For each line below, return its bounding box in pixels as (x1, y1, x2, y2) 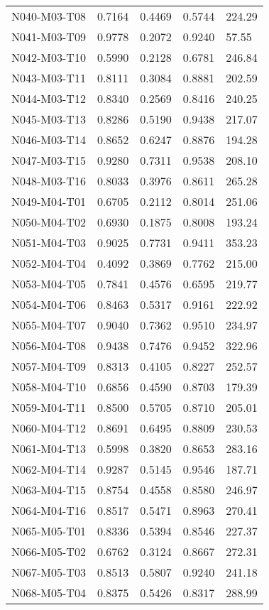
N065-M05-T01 (11, 523, 86, 539)
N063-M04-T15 (11, 481, 86, 498)
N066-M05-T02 (11, 543, 86, 560)
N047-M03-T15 (11, 152, 86, 168)
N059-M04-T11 (11, 399, 86, 415)
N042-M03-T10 (11, 49, 86, 65)
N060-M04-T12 (11, 420, 86, 436)
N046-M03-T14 (11, 131, 86, 148)
